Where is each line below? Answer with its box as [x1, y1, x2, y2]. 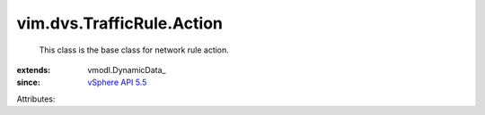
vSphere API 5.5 [87, 77, 147, 88]
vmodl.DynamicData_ [87, 64, 166, 75]
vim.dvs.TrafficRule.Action [16, 13, 224, 33]
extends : [16, 64, 51, 75]
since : [16, 77, 40, 88]
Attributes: [16, 94, 56, 104]
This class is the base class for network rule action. [39, 45, 229, 55]
